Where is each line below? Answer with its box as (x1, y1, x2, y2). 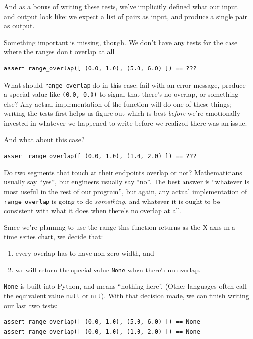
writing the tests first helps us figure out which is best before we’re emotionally (4, 108, 241, 118)
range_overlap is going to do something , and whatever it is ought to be (4, 196, 220, 206)
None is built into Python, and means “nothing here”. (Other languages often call (4, 281, 247, 291)
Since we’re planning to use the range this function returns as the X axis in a (4, 222, 235, 232)
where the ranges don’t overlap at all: (4, 46, 116, 57)
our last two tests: (4, 300, 58, 310)
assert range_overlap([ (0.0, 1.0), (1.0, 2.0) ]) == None (4, 328, 200, 335)
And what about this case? (4, 134, 85, 144)
